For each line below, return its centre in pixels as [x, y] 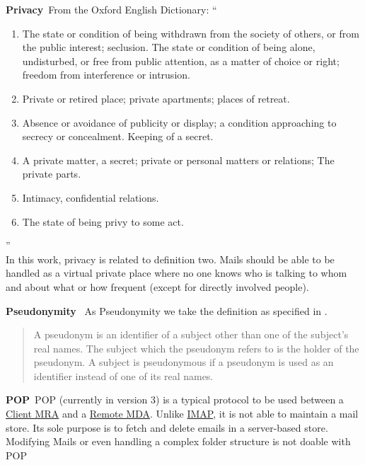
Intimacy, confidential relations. [91, 197]
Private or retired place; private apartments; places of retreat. [156, 98]
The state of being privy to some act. [103, 221]
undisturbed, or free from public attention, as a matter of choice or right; [181, 61]
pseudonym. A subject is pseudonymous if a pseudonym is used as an [184, 362]
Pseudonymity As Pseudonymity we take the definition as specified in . [167, 310]
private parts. [52, 174]
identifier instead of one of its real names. [123, 375]
